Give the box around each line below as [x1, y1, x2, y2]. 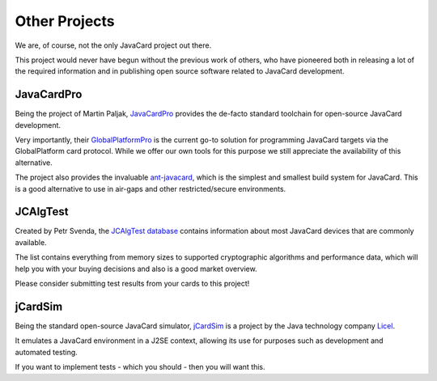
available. [15, 237, 48, 247]
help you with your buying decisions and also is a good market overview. [15, 264, 258, 273]
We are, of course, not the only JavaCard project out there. [15, 40, 212, 50]
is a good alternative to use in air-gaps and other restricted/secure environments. [15, 184, 286, 193]
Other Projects [15, 12, 115, 30]
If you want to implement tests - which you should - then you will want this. [15, 362, 266, 372]
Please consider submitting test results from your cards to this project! [15, 279, 250, 289]
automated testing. [15, 347, 78, 357]
